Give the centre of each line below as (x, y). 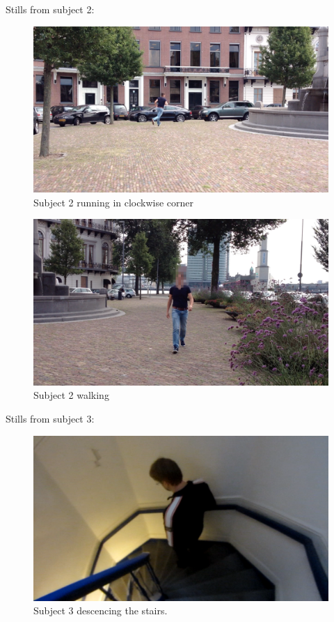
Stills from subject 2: (50, 9)
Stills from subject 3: (50, 418)
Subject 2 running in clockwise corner (114, 202)
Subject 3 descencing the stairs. (101, 610)
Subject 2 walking (71, 395)
